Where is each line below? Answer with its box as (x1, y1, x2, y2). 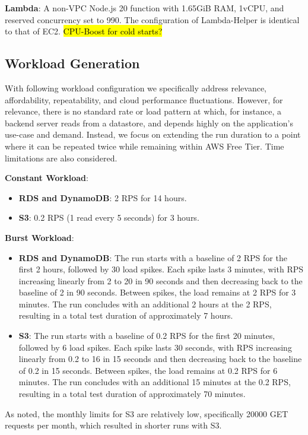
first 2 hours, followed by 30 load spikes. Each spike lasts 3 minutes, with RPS (18, 263, 304, 275)
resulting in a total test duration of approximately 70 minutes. (18, 388, 246, 400)
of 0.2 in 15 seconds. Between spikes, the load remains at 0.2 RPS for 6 (18, 364, 278, 376)
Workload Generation (5, 54, 140, 72)
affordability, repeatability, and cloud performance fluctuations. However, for (5, 93, 283, 106)
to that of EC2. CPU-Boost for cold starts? (5, 25, 163, 37)
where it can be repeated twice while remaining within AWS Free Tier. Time (5, 139, 284, 152)
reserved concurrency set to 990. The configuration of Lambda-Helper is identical (5, 13, 300, 26)
